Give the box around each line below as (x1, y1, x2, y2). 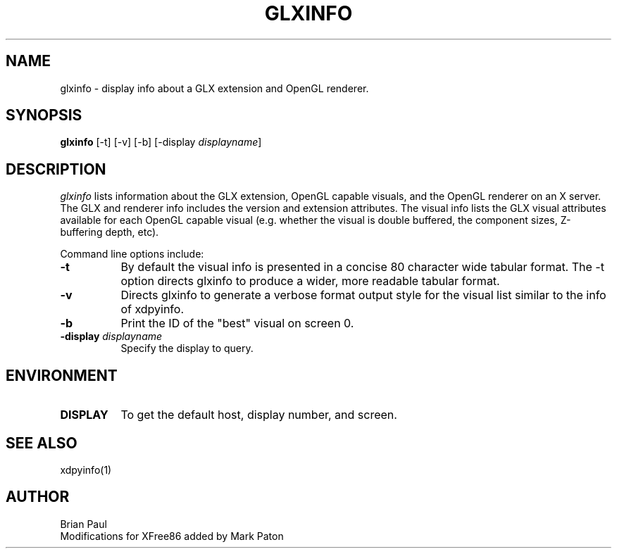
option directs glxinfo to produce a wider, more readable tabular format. (120, 274, 500, 289)
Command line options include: (60, 248, 204, 260)
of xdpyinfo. (120, 302, 185, 317)
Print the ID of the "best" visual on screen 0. (120, 316, 354, 331)
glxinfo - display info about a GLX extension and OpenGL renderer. (60, 82, 369, 94)
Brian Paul (60, 517, 107, 530)
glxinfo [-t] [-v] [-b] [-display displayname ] (60, 136, 262, 149)
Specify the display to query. (120, 342, 254, 355)
